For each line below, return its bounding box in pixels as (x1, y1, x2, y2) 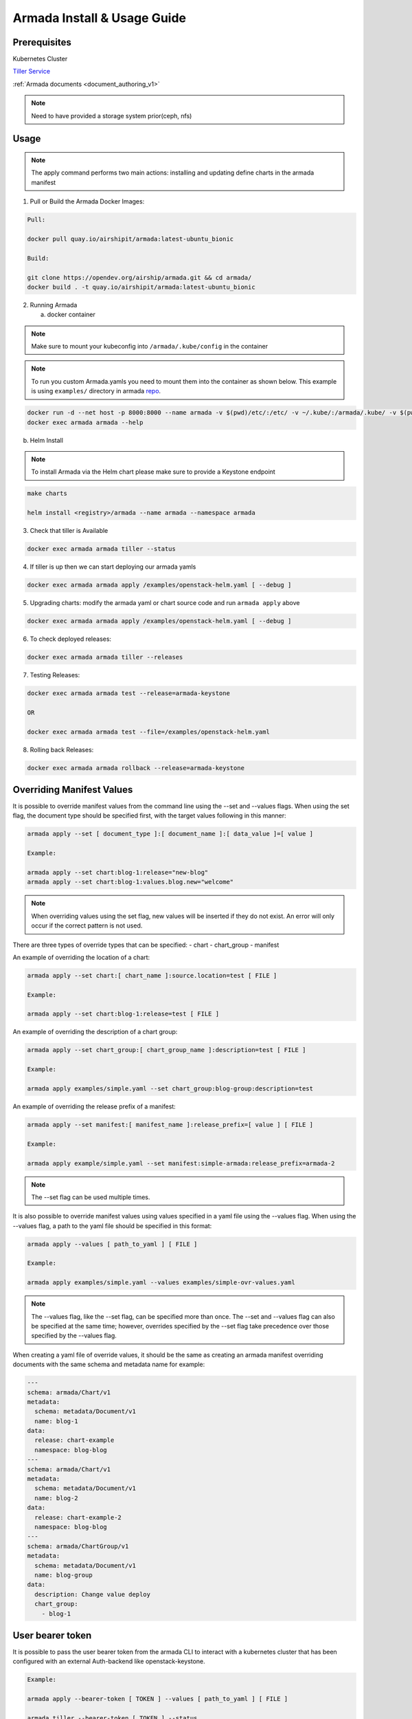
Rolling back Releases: (30, 745, 94, 754)
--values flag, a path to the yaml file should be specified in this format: (12, 1221, 212, 1230)
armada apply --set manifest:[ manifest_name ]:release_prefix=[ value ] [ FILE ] (27, 1121, 314, 1128)
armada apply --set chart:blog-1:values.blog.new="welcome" (27, 878, 234, 886)
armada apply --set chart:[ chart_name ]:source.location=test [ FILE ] (27, 972, 277, 979)
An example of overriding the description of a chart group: (12, 1028, 178, 1036)
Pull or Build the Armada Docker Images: (30, 197, 145, 206)
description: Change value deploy (34, 1590, 151, 1598)
